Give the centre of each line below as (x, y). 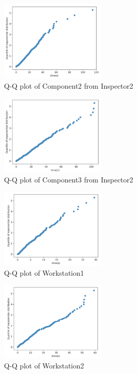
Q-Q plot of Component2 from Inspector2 (69, 85)
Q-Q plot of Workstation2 (44, 365)
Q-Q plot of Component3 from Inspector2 (69, 179)
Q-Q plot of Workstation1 (44, 272)
